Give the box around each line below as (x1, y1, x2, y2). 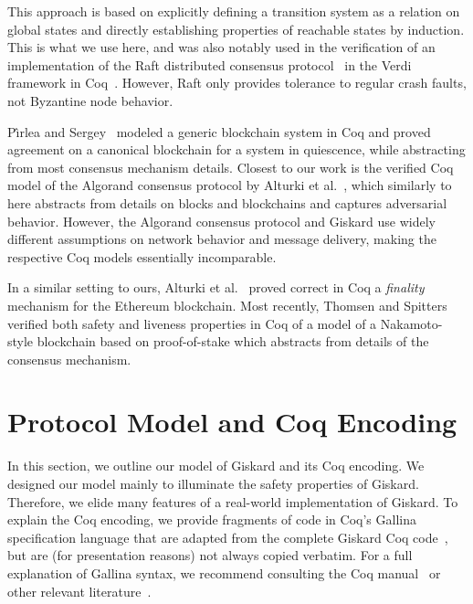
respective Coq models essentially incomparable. (7, 247, 277, 266)
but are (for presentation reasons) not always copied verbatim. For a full (7, 546, 413, 565)
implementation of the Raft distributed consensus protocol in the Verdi (7, 55, 412, 74)
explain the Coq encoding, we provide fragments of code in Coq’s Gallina (7, 510, 416, 529)
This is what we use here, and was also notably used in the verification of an (7, 37, 436, 57)
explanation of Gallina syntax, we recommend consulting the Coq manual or (7, 563, 441, 582)
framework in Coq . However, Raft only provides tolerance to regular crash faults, (7, 73, 467, 92)
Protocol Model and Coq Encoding (7, 403, 457, 440)
